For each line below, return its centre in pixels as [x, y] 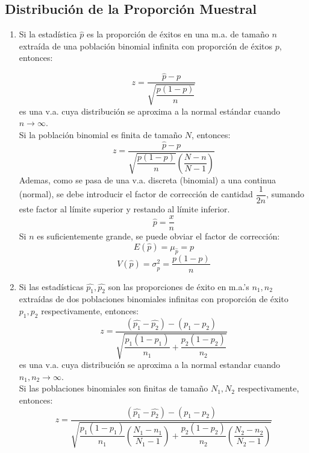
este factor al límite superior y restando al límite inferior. [124, 209]
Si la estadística [48, 34]
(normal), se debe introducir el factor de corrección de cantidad [136, 194]
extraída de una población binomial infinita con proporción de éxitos [146, 46]
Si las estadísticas [51, 286]
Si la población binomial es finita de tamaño [101, 134]
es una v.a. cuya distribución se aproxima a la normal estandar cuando [150, 365]
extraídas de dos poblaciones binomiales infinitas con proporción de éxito [154, 299]
